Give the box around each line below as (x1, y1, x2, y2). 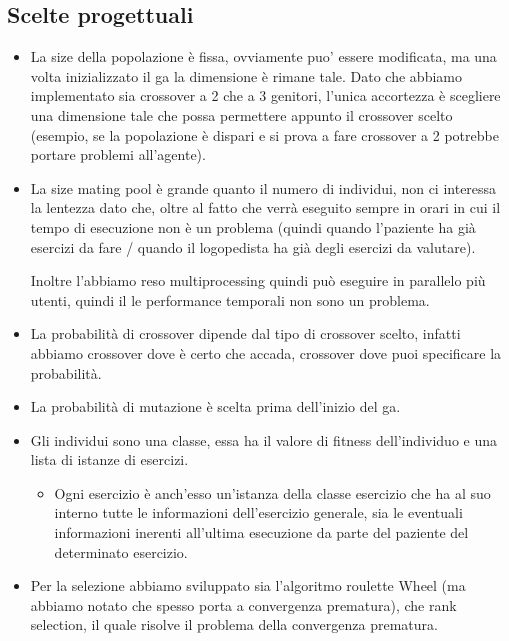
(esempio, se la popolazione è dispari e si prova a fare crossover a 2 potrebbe (30, 124, 499, 145)
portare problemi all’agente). (30, 144, 206, 165)
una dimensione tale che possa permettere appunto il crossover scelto (30, 104, 453, 125)
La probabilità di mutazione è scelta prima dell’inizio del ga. (30, 396, 401, 417)
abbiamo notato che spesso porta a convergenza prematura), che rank (30, 594, 457, 615)
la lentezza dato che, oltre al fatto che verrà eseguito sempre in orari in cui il (30, 197, 501, 218)
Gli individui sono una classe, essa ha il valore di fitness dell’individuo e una (30, 429, 498, 450)
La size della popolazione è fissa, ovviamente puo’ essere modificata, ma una (30, 46, 497, 67)
